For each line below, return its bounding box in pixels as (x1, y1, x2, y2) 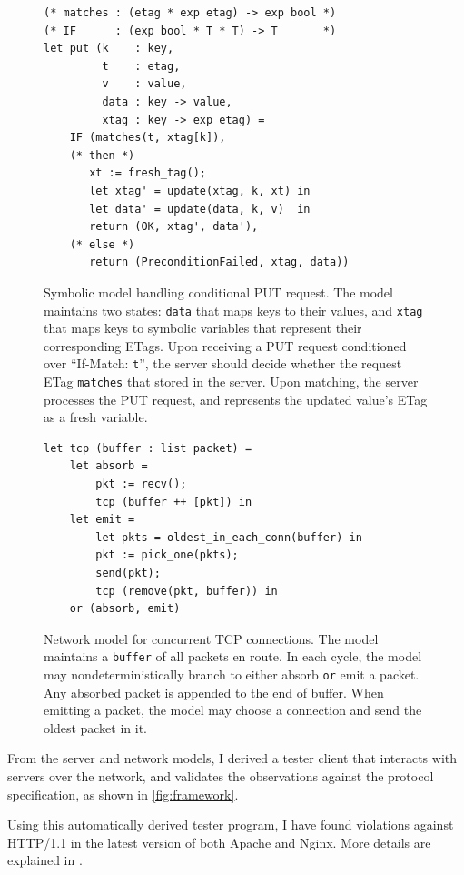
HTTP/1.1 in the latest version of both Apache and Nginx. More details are (7, 832, 431, 851)
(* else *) (69, 237, 135, 251)
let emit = (69, 513, 135, 527)
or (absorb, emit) (69, 602, 181, 616)
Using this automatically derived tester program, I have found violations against (7, 815, 454, 834)
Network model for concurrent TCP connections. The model (44, 629, 379, 648)
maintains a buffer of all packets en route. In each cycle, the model (44, 647, 422, 666)
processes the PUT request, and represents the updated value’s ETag (44, 389, 428, 408)
